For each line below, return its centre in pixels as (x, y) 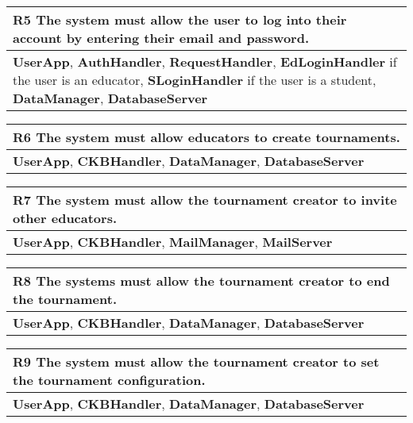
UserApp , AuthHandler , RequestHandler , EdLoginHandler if (205, 62)
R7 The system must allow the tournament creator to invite (205, 200)
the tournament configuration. (109, 380)
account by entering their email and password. (161, 38)
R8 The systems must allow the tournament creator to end (201, 281)
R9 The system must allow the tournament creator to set (196, 361)
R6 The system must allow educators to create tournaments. (206, 137)
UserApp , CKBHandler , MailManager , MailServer (173, 242)
